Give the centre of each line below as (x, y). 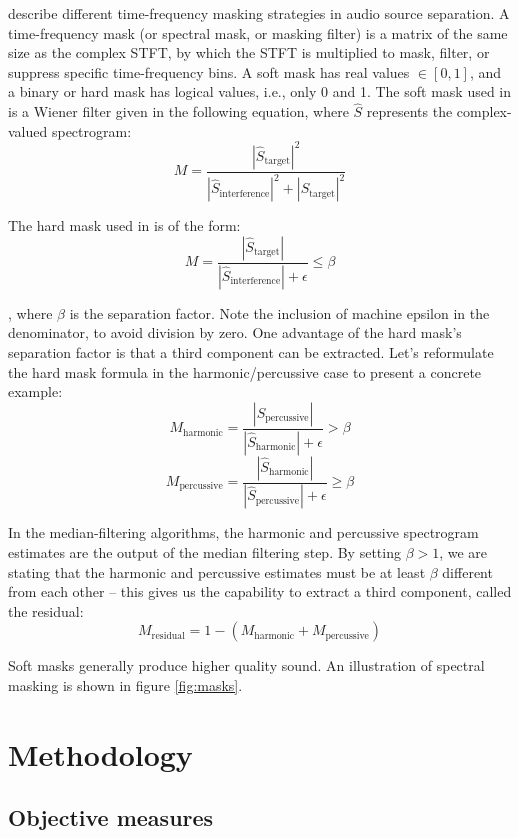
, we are (463, 552)
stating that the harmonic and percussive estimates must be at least (217, 571)
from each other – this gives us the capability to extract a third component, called (260, 591)
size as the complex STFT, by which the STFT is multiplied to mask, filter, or (249, 52)
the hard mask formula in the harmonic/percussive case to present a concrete (245, 371)
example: (35, 391)
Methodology (100, 753)
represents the (409, 111)
